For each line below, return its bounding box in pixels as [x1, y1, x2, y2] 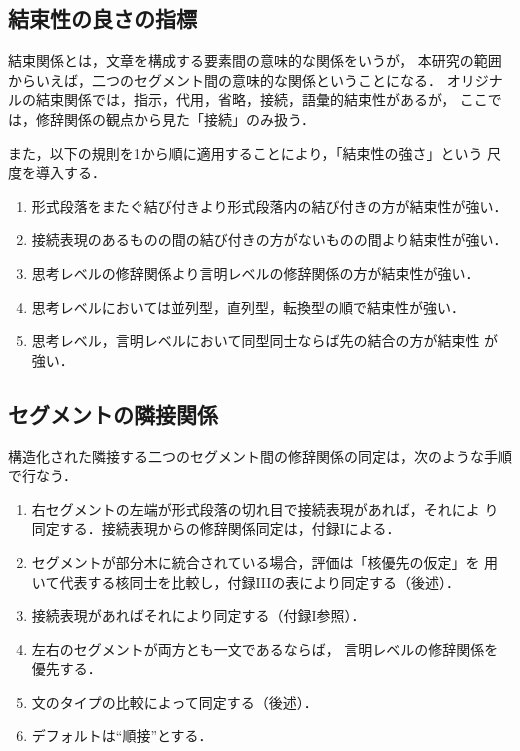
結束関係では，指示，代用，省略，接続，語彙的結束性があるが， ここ [35, 89, 488, 110]
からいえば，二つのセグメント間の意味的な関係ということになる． [8, 69, 442, 90]
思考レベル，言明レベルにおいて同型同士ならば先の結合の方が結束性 [31, 330, 480, 351]
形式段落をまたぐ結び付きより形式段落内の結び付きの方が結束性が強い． [31, 195, 508, 216]
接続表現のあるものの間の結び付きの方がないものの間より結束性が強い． [31, 229, 508, 250]
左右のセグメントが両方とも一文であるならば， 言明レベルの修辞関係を [31, 638, 499, 659]
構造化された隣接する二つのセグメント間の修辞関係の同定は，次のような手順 [8, 445, 512, 466]
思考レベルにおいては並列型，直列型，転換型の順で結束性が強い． [31, 296, 466, 317]
